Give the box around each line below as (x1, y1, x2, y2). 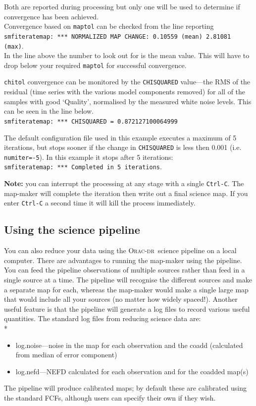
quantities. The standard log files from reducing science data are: (4, 313, 201, 324)
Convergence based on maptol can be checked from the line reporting (4, 21, 214, 31)
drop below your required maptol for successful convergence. (4, 60, 187, 70)
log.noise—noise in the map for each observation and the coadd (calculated (15, 339, 243, 350)
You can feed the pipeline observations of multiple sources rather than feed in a (4, 265, 245, 275)
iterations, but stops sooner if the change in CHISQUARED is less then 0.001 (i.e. (4, 142, 242, 152)
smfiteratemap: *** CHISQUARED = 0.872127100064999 (4, 118, 178, 125)
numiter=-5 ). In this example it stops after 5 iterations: (4, 151, 173, 162)
